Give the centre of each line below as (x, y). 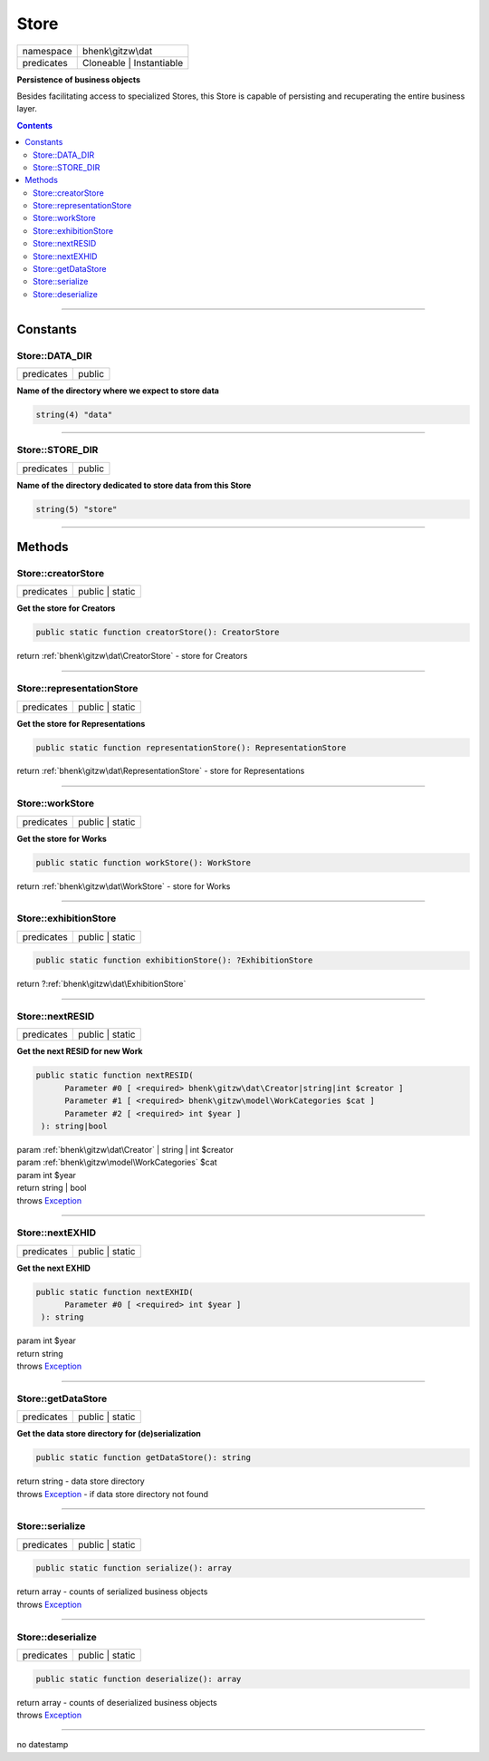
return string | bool (52, 1188)
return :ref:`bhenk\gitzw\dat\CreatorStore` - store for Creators (132, 656)
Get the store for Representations (81, 723)
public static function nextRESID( (115, 1075)
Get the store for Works (62, 838)
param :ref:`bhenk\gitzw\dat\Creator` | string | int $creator (125, 1149)
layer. (27, 109)
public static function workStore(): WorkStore (143, 862)
